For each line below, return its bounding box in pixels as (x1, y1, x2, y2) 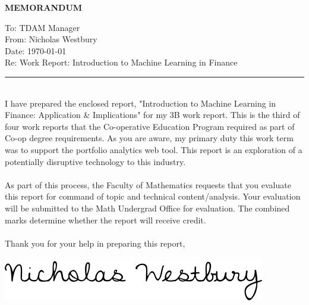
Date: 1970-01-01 (5, 44, 67, 57)
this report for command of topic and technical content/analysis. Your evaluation (5, 190, 301, 203)
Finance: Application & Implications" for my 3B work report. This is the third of (5, 108, 300, 121)
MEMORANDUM (5, 1, 83, 13)
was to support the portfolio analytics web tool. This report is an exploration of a (5, 143, 302, 155)
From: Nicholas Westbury (5, 33, 97, 45)
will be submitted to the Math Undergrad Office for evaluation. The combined (5, 201, 290, 214)
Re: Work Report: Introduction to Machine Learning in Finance (5, 56, 238, 69)
